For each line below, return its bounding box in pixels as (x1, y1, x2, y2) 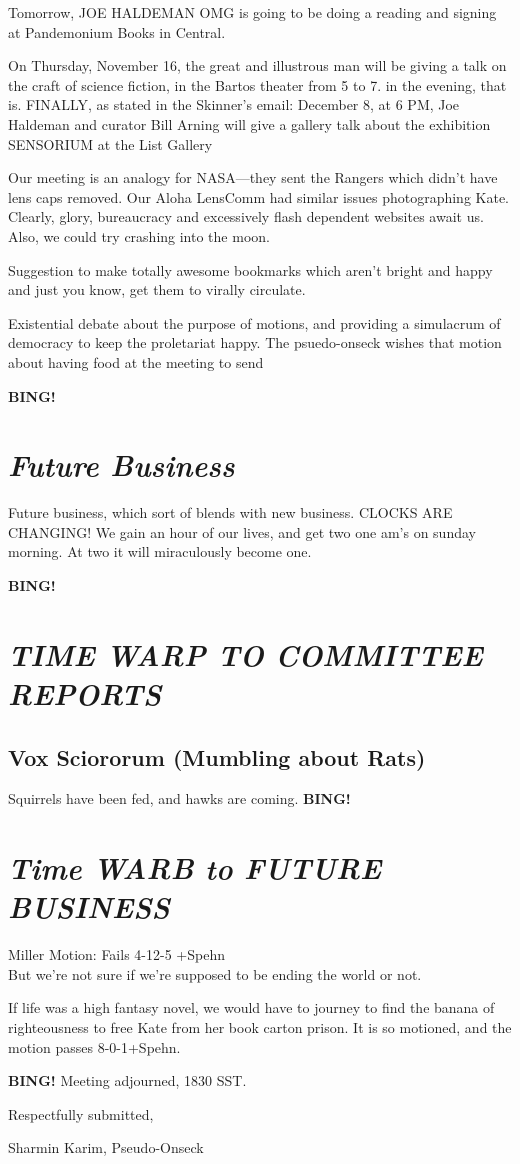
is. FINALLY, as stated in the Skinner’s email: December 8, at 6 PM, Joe (8, 94, 460, 115)
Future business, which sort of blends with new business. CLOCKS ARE (8, 502, 453, 523)
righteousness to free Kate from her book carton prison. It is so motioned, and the (8, 1017, 512, 1038)
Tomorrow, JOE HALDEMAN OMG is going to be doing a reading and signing (8, 2, 497, 22)
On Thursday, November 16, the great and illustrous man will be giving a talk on (8, 55, 507, 76)
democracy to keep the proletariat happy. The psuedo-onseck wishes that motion (8, 332, 502, 353)
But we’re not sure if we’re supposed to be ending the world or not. (8, 963, 422, 984)
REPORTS (8, 672, 162, 714)
